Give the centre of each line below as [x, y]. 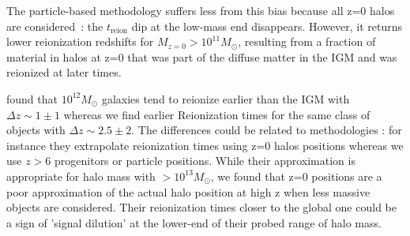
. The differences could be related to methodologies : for [267, 130]
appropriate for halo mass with [81, 176]
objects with [36, 130]
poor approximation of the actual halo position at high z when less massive [188, 191]
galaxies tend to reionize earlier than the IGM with [226, 98]
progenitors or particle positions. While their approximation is [205, 161]
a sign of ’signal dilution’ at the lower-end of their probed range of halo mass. [194, 222]
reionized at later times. [64, 72]
